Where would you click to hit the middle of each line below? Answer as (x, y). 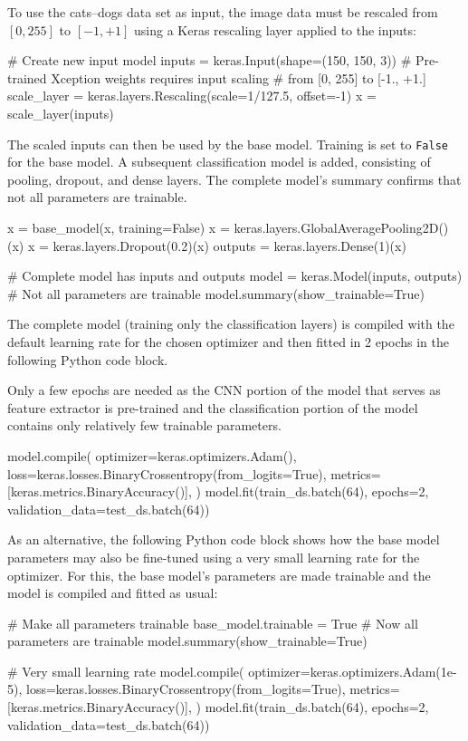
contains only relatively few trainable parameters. (144, 425)
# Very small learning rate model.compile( (126, 671)
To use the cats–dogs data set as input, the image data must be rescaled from (223, 12)
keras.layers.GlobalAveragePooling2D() (341, 227)
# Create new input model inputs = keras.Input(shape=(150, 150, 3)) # (210, 60)
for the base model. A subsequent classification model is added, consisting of (219, 162)
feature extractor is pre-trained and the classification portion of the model (213, 407)
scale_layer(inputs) (61, 113)
